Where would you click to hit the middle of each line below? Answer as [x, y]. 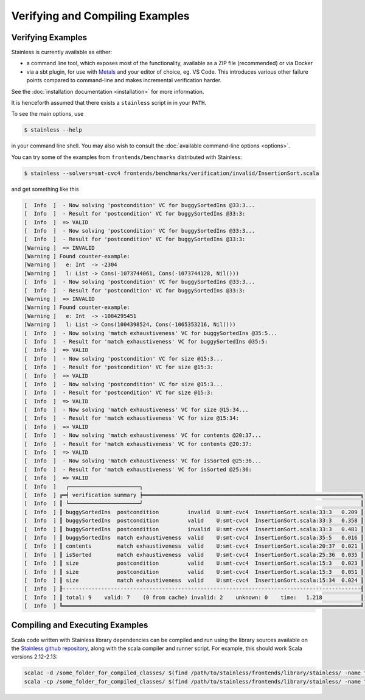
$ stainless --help [53, 130]
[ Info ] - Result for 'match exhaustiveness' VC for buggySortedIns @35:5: [146, 341]
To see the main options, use [47, 114]
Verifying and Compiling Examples [100, 16]
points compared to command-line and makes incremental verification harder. [124, 80]
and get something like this [45, 189]
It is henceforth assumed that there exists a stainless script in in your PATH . [109, 103]
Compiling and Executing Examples [80, 625]
